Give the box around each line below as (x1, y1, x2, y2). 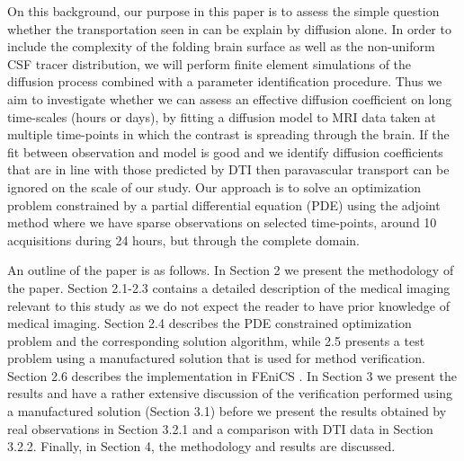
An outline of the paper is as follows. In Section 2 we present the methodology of (7, 261, 454, 279)
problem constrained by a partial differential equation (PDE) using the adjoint (7, 195, 441, 214)
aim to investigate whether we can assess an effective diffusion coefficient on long (7, 89, 452, 108)
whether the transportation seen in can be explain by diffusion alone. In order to (7, 19, 451, 38)
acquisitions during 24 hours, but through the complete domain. (7, 230, 361, 249)
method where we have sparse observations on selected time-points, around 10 (7, 213, 437, 232)
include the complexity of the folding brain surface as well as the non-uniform (7, 37, 435, 56)
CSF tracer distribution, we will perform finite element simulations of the (7, 54, 412, 73)
